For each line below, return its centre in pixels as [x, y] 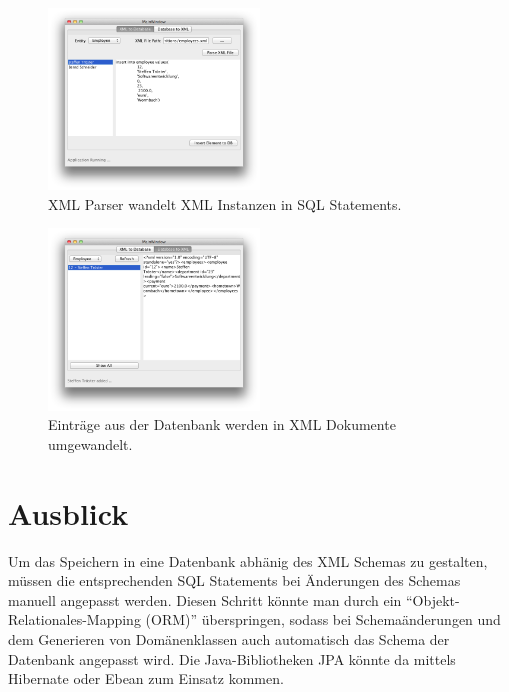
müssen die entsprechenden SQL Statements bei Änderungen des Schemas [234, 580]
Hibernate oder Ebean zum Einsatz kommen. [146, 678]
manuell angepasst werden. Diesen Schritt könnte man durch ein [205, 599]
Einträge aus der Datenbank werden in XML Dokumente [222, 424]
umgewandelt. [90, 443]
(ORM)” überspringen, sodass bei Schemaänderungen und [323, 619]
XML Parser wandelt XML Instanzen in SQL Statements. [225, 203]
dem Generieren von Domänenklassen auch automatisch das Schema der [229, 639]
